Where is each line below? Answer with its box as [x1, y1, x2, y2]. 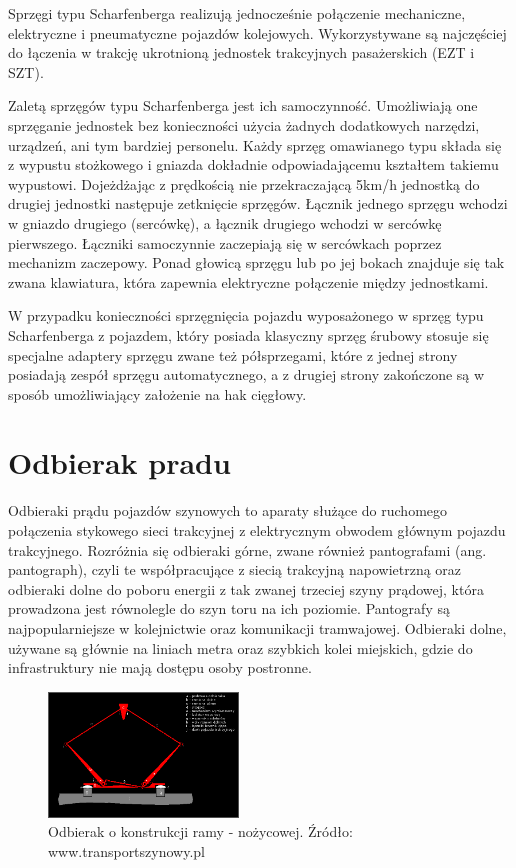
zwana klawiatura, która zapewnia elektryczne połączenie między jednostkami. [8, 271, 489, 292]
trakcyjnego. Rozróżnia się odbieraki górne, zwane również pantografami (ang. [8, 539, 487, 560]
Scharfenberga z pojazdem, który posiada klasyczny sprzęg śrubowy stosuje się [8, 324, 489, 345]
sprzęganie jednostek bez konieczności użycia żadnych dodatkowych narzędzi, [8, 114, 480, 135]
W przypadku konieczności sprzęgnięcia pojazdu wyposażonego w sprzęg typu [8, 305, 484, 326]
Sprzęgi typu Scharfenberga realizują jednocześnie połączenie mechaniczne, [8, 3, 466, 23]
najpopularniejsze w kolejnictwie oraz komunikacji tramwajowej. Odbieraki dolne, [8, 617, 507, 638]
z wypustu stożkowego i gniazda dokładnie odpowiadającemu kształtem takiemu [8, 154, 499, 175]
